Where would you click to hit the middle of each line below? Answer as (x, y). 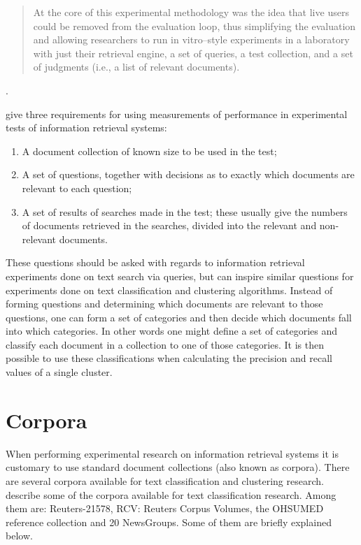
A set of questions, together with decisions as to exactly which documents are (188, 174)
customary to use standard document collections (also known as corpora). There (178, 467)
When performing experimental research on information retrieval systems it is (172, 453)
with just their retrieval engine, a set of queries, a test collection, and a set (193, 53)
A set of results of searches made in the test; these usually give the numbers (185, 211)
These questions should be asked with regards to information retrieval (155, 262)
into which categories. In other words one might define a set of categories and (172, 331)
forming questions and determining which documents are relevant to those (164, 304)
